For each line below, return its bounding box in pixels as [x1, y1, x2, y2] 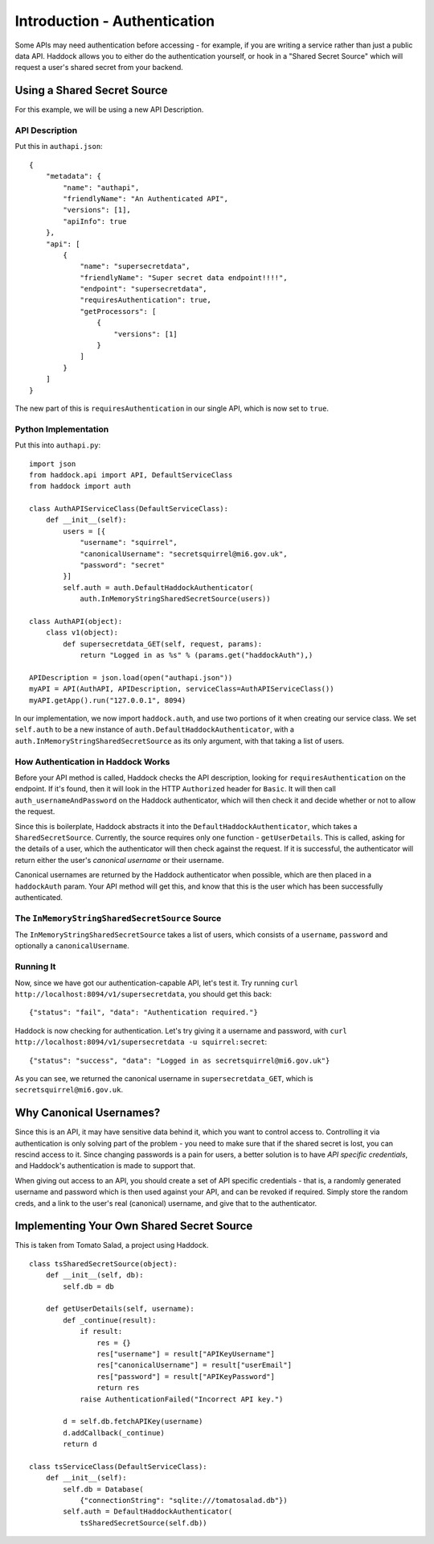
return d [63, 1439, 97, 1449]
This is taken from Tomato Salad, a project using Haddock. [14, 1241, 209, 1250]
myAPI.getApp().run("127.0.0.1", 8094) [29, 696, 186, 704]
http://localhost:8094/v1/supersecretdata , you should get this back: [14, 989, 272, 998]
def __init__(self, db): [45, 1270, 144, 1280]
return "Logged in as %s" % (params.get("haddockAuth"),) [80, 650, 313, 660]
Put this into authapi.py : [14, 440, 101, 450]
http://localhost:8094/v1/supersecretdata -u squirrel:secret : [14, 1037, 268, 1047]
